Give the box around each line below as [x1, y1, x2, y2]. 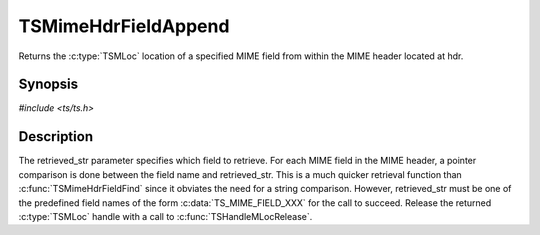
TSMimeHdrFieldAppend [18, 15, 230, 37]
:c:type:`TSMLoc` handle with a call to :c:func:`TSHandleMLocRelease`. [18, 210, 313, 222]
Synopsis [18, 76, 79, 93]
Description [18, 128, 94, 145]
